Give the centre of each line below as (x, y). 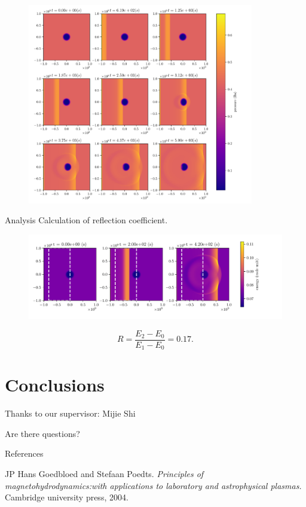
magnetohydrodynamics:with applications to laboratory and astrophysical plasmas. (153, 485)
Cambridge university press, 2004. (67, 497)
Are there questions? (42, 433)
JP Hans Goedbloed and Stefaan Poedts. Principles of (104, 473)
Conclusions (55, 385)
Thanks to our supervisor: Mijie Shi (70, 413)
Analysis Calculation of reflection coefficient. (86, 220)
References (24, 453)
